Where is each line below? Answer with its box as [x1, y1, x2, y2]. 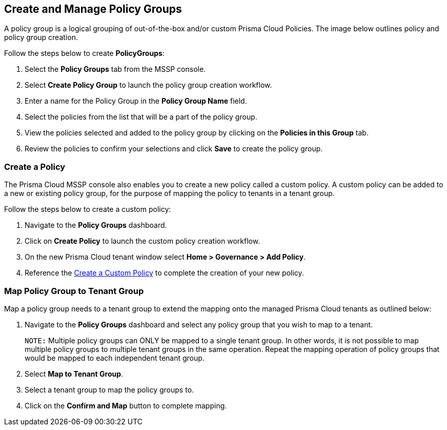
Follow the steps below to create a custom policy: [4, 205, 171, 214]
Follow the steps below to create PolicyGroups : [4, 49, 165, 58]
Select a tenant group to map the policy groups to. [25, 385, 194, 394]
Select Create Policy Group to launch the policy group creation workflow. [25, 81, 272, 90]
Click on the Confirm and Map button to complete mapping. [25, 401, 227, 410]
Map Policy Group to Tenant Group [4, 285, 144, 296]
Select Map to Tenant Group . [25, 369, 124, 378]
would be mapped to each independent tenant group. [25, 353, 205, 362]
